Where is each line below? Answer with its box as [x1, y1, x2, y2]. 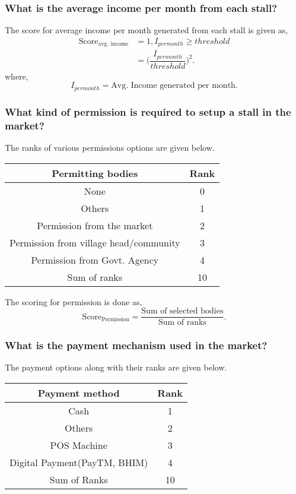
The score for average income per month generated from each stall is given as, [5, 24, 288, 36]
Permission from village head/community [9, 235, 180, 249]
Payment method [37, 386, 120, 400]
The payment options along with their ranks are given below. [5, 361, 227, 373]
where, [5, 69, 28, 82]
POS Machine [50, 438, 107, 452]
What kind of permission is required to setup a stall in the [5, 104, 291, 119]
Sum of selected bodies [141, 307, 224, 316]
